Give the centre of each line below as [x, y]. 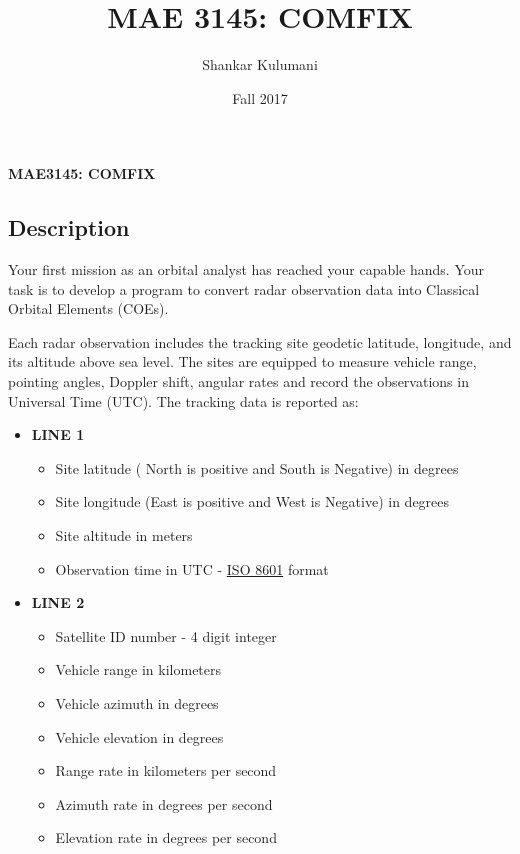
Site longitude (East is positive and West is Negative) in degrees [252, 501]
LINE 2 [58, 602]
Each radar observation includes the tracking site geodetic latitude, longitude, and [260, 341]
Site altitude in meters [124, 535]
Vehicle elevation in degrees [139, 736]
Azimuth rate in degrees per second [164, 803]
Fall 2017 [260, 97]
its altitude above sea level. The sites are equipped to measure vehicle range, [242, 361]
